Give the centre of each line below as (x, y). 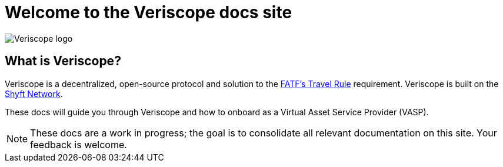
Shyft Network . (34, 93)
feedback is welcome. (79, 144)
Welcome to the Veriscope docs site (149, 12)
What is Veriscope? (63, 61)
